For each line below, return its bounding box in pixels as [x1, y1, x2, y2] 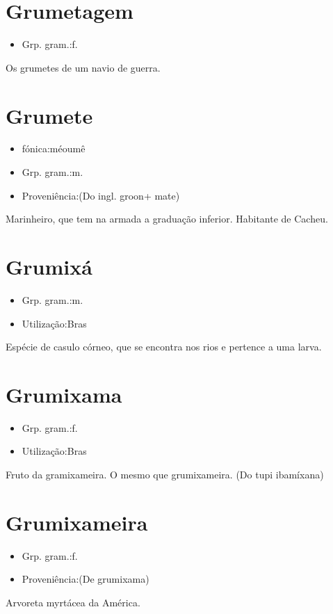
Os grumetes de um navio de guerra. [6, 60, 161, 74]
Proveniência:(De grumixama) [22, 572, 149, 586]
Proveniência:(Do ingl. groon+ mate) [22, 188, 180, 202]
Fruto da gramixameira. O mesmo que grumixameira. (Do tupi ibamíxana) [6, 467, 324, 482]
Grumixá [6, 252, 92, 280]
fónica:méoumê [22, 141, 86, 156]
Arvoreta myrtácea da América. [6, 595, 140, 609]
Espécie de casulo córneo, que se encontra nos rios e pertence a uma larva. [6, 339, 322, 354]
